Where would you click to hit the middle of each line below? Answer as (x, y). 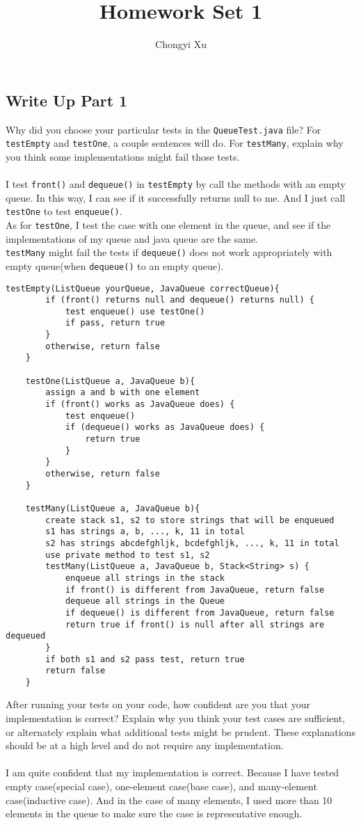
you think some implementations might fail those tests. (123, 156)
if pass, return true (115, 323)
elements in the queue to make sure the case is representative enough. (154, 814)
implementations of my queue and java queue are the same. (132, 238)
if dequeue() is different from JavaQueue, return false (200, 612)
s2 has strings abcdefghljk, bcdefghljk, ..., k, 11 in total (192, 543)
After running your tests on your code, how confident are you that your (158, 704)
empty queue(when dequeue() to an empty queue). (115, 265)
